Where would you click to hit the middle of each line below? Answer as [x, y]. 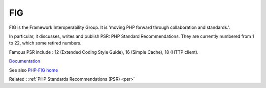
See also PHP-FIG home [33, 70]
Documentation [25, 61]
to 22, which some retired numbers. [45, 43]
